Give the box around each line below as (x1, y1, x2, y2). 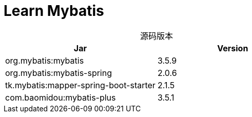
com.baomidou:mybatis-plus (5, 92, 116, 103)
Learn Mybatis (4, 2, 104, 19)
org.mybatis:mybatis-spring (5, 67, 112, 78)
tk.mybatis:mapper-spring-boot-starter (5, 80, 156, 90)
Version (217, 43, 248, 53)
